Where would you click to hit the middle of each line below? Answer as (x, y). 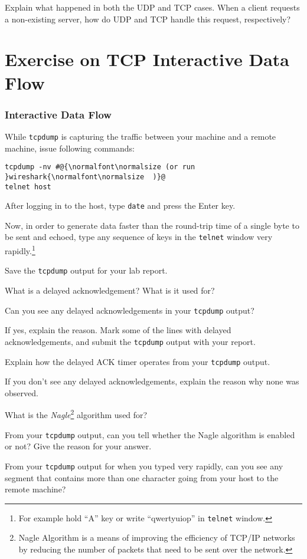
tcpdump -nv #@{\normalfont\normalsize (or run (100, 167)
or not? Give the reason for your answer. (78, 446)
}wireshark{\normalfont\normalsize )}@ (85, 177)
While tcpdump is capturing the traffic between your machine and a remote (141, 136)
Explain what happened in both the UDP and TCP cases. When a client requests (152, 7)
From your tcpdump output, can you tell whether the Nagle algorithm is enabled (150, 434)
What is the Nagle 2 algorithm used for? (76, 414)
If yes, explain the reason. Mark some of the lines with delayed (118, 330)
